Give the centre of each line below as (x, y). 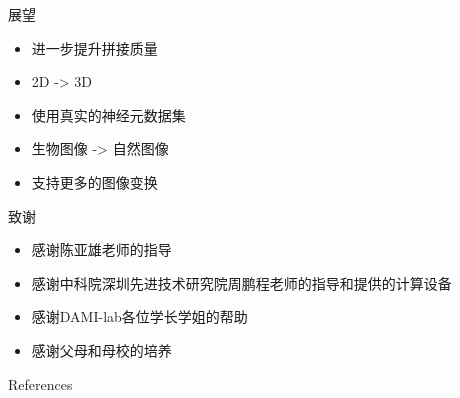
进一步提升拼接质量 (94, 47)
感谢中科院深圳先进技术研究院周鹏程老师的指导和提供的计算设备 (241, 282)
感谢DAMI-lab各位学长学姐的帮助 (139, 316)
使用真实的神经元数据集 (108, 114)
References (40, 383)
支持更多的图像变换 (94, 181)
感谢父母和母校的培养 (101, 349)
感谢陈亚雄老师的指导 (101, 249)
